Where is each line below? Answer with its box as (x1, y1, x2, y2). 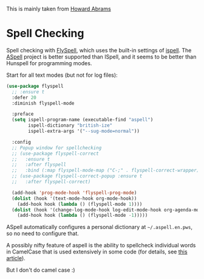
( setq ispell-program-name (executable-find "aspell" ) (12, 117, 154, 123)
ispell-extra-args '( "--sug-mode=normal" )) (28, 128, 140, 135)
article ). (6, 255, 25, 262)
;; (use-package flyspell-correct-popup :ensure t (12, 173, 143, 179)
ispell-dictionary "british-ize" (28, 122, 113, 129)
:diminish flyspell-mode (12, 100, 75, 106)
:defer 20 (12, 94, 36, 101)
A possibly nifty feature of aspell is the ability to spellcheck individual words (6, 242, 196, 249)
